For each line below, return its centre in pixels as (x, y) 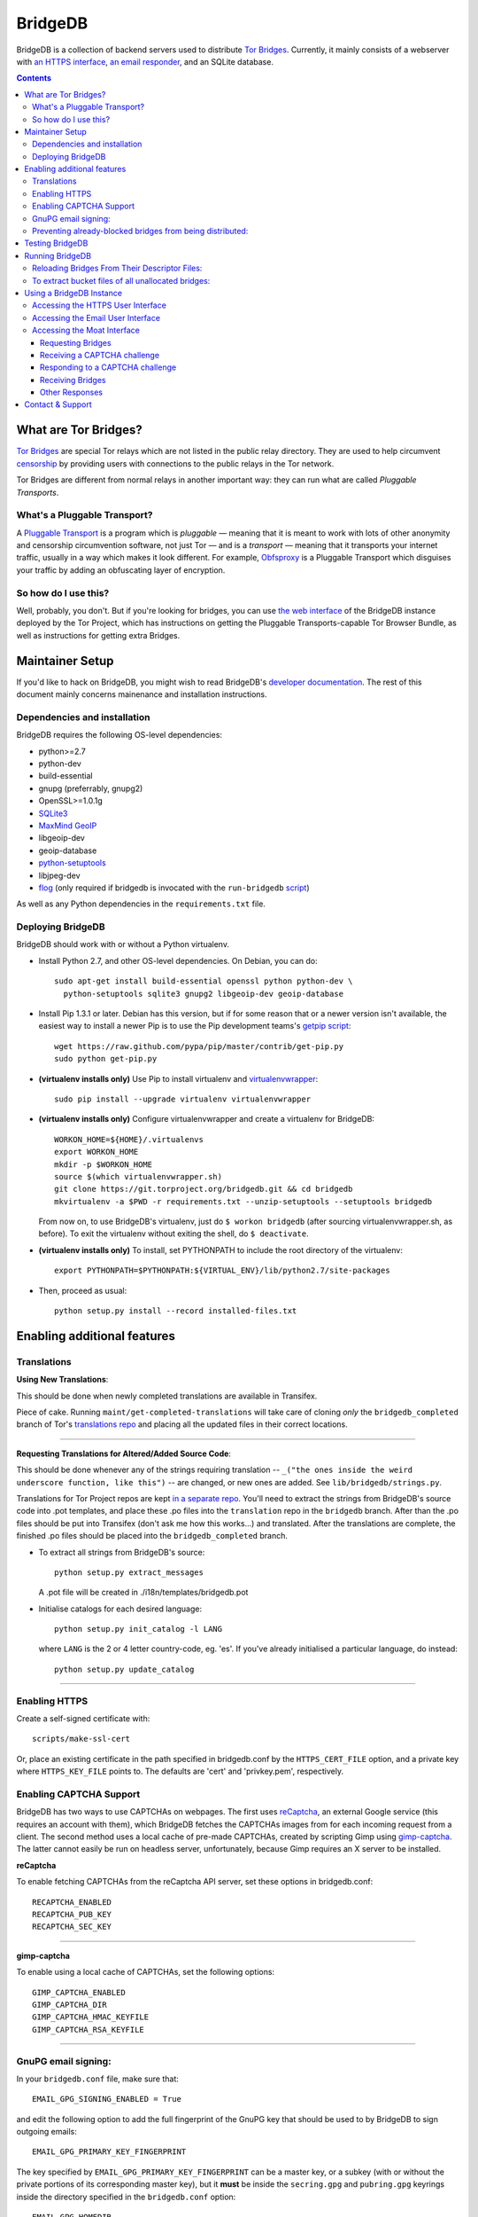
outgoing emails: (46, 2132)
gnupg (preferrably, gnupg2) (91, 788)
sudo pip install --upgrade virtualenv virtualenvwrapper (183, 1099)
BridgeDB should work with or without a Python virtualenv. (123, 944)
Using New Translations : (62, 1380)
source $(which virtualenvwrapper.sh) (139, 1176)
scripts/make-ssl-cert (81, 1739)
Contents (34, 78)
